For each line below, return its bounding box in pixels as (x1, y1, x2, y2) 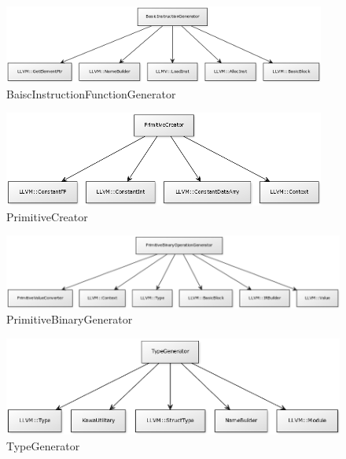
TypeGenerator (6, 437, 80, 453)
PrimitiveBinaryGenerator (6, 311, 133, 328)
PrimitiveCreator (6, 208, 88, 224)
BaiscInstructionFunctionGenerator (6, 85, 176, 102)
